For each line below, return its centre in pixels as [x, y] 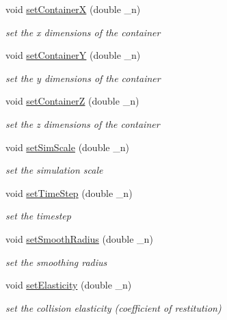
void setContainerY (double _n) [73, 55]
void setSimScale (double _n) [67, 147]
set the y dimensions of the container [83, 78]
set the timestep [38, 216]
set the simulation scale [54, 170]
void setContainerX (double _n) [73, 9]
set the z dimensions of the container [83, 123]
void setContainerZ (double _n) [72, 101]
